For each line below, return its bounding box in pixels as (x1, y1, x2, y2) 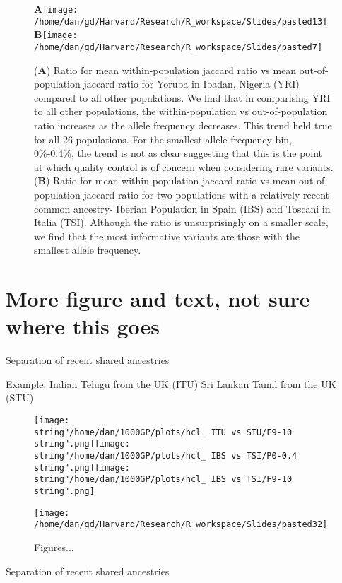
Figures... (34, 539, 74, 554)
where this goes (6, 312, 160, 341)
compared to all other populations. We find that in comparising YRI (34, 90, 331, 105)
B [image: (34, 27, 78, 42)
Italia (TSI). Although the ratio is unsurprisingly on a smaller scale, (34, 215, 329, 230)
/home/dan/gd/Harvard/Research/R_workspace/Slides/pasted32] (34, 519, 328, 530)
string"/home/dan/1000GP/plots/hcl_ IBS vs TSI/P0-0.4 (34, 451, 297, 461)
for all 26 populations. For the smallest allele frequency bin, (34, 131, 292, 146)
